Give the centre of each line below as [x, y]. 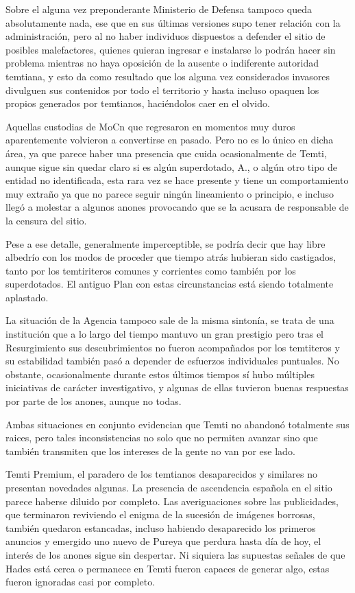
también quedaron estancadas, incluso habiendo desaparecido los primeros [161, 527]
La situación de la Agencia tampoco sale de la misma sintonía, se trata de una [170, 320]
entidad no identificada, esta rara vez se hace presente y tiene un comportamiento [177, 180]
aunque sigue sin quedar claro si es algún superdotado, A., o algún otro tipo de [171, 166]
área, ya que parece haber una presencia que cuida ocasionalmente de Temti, [166, 153]
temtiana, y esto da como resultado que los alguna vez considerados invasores [168, 76]
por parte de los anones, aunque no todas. [94, 401]
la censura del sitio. [46, 220]
